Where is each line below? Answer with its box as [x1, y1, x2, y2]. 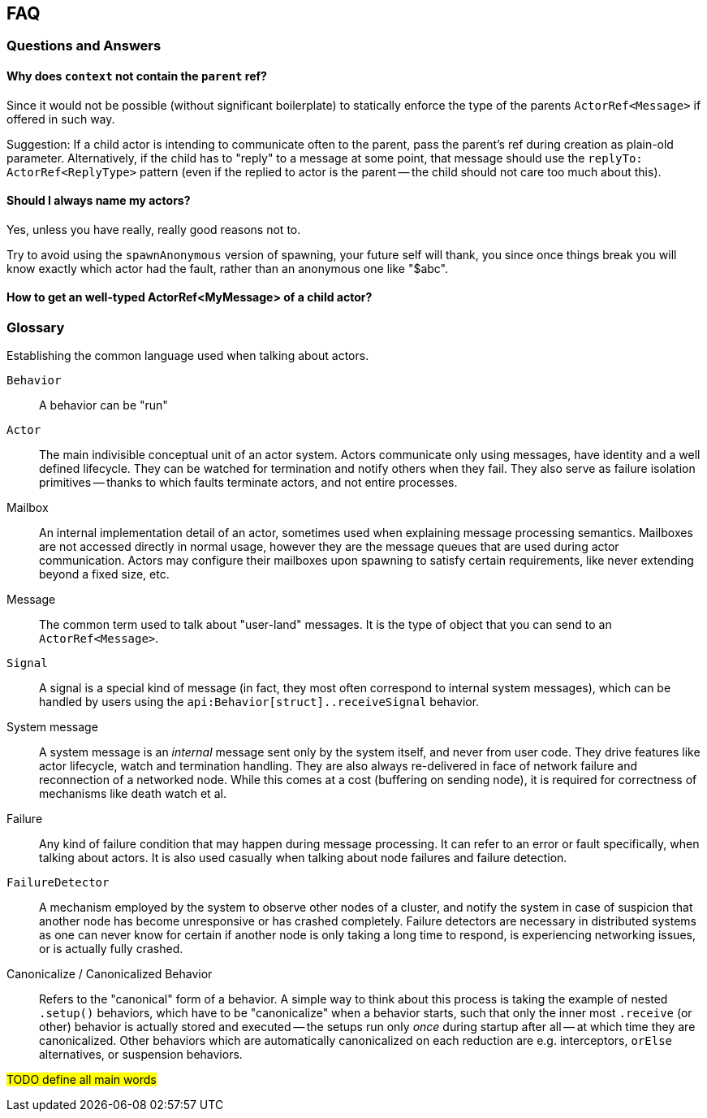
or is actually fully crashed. [39, 942, 183, 956]
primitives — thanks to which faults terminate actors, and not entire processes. [39, 475, 458, 490]
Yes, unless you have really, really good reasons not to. [6, 222, 301, 236]
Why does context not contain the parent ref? [6, 69, 267, 84]
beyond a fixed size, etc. [39, 567, 170, 582]
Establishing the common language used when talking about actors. [6, 349, 369, 363]
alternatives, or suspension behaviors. [39, 1047, 243, 1062]
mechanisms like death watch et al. [39, 786, 226, 801]
